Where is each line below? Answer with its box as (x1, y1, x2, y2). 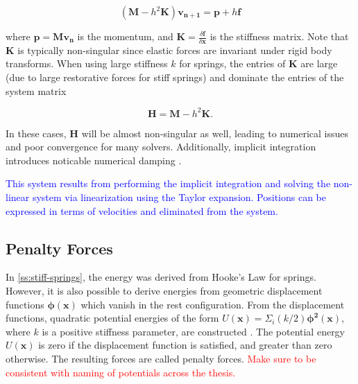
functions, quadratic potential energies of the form (6, 311, 219, 325)
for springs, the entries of (179, 56, 286, 71)
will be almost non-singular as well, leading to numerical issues (81, 125, 348, 140)
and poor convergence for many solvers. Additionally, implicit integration (6, 139, 316, 154)
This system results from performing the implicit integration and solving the (6, 176, 331, 191)
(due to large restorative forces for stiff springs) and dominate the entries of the (6, 70, 344, 85)
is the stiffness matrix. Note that (210, 29, 349, 43)
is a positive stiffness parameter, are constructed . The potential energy (42, 324, 346, 338)
